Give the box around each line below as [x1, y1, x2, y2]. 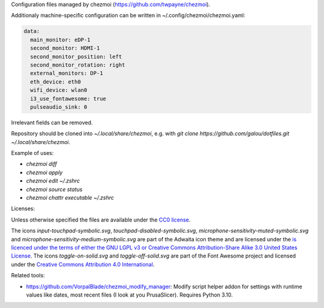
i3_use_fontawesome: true [30, 95, 106, 102]
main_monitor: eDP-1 [30, 36, 91, 43]
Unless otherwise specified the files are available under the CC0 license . [11, 216, 191, 223]
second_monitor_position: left [30, 53, 122, 60]
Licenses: [11, 205, 35, 213]
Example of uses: [11, 149, 54, 157]
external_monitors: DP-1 [30, 70, 103, 77]
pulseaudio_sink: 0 [30, 103, 88, 110]
